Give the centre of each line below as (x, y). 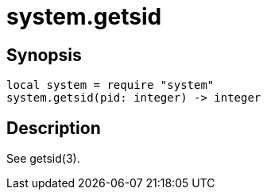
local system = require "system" (110, 85)
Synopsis (44, 55)
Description (54, 128)
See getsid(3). (43, 159)
